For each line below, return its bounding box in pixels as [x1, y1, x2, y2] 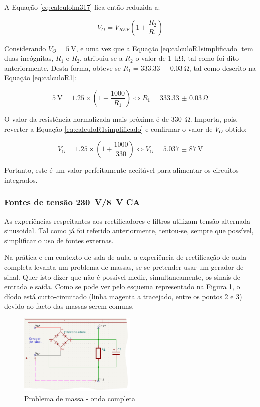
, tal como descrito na [189, 62, 256, 73]
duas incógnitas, [4, 53, 54, 63]
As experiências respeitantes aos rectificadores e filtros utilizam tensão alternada [4, 215, 250, 226]
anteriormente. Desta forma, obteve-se [4, 62, 121, 73]
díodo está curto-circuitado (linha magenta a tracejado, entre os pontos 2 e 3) [4, 291, 242, 301]
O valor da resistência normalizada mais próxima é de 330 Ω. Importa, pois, [4, 113, 238, 124]
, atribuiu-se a [80, 53, 123, 63]
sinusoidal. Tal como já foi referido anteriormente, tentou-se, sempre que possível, [4, 225, 254, 236]
